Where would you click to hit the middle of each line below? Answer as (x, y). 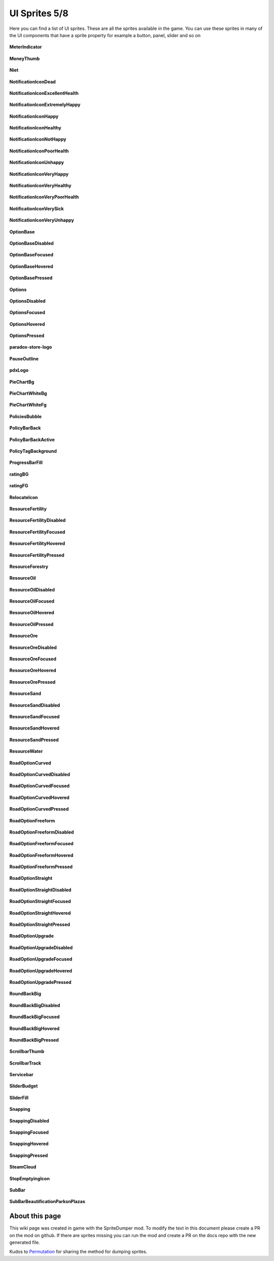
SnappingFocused (29, 1133)
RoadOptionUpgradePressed (40, 982)
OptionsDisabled (27, 301)
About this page (35, 1216)
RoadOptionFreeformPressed (41, 867)
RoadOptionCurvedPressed (39, 809)
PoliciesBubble (26, 416)
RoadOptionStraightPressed (40, 924)
